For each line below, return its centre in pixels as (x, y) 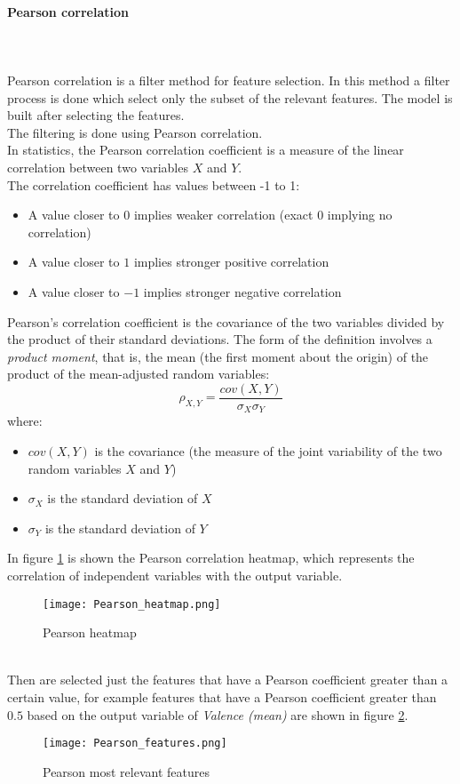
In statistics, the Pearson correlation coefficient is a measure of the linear (206, 150)
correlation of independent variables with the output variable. (175, 575)
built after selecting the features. (96, 115)
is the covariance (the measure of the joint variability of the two (268, 451)
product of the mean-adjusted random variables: (139, 374)
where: (25, 421)
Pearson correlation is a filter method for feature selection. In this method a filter (229, 80)
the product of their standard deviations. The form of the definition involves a (220, 339)
